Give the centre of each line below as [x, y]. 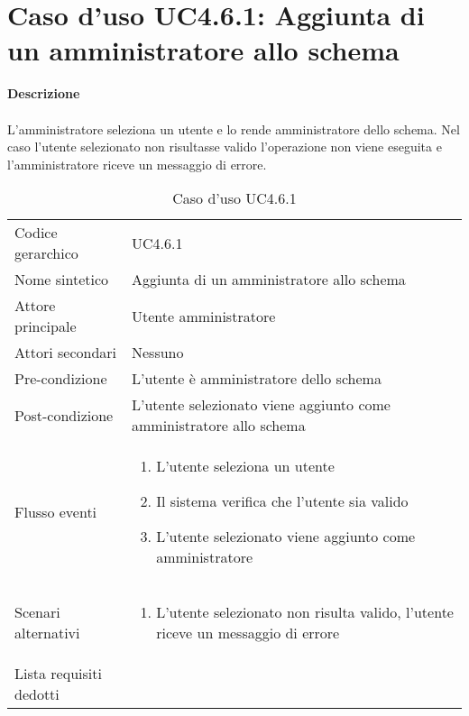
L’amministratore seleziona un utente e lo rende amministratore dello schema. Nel [234, 129]
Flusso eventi [56, 511]
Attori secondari [66, 353]
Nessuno [157, 353]
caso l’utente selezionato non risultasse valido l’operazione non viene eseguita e [225, 147]
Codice [36, 233]
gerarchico [46, 253]
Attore [35, 306]
